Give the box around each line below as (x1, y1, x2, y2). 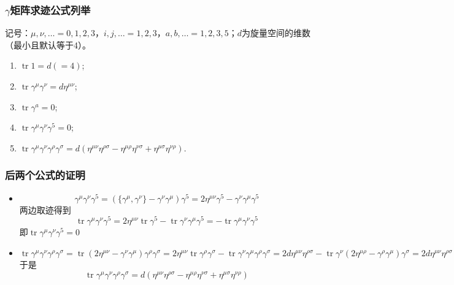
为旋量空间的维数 (242, 26, 311, 39)
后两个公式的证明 (5, 167, 85, 183)
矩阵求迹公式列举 (10, 2, 91, 17)
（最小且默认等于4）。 (5, 38, 91, 51)
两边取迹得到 (19, 203, 71, 216)
